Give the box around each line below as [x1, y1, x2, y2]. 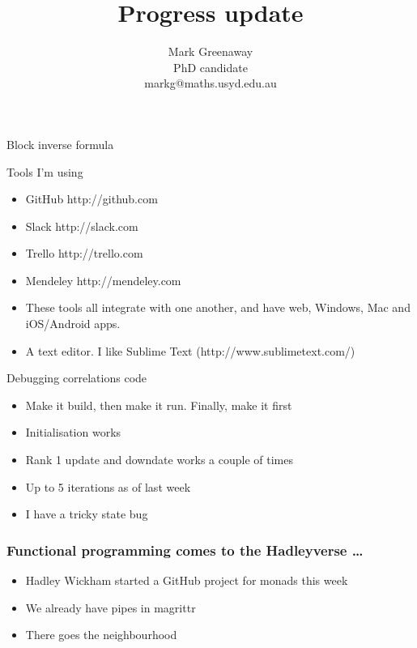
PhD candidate [173, 58, 248, 75]
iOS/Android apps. [25, 315, 121, 332]
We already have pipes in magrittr [25, 599, 196, 616]
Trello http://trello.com [25, 245, 143, 262]
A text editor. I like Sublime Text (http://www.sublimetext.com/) [25, 342, 355, 359]
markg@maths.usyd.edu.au [144, 75, 277, 92]
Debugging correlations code [6, 369, 147, 386]
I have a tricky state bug [25, 505, 148, 522]
